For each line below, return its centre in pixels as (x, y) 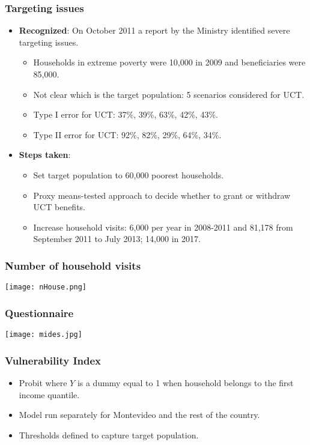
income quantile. (49, 394)
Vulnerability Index (53, 360)
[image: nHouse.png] (46, 287)
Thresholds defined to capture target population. (109, 434)
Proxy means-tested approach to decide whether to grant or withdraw (162, 195)
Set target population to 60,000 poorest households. (129, 174)
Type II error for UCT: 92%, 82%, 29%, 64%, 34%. (127, 134)
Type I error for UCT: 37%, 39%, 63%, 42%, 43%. (126, 114)
